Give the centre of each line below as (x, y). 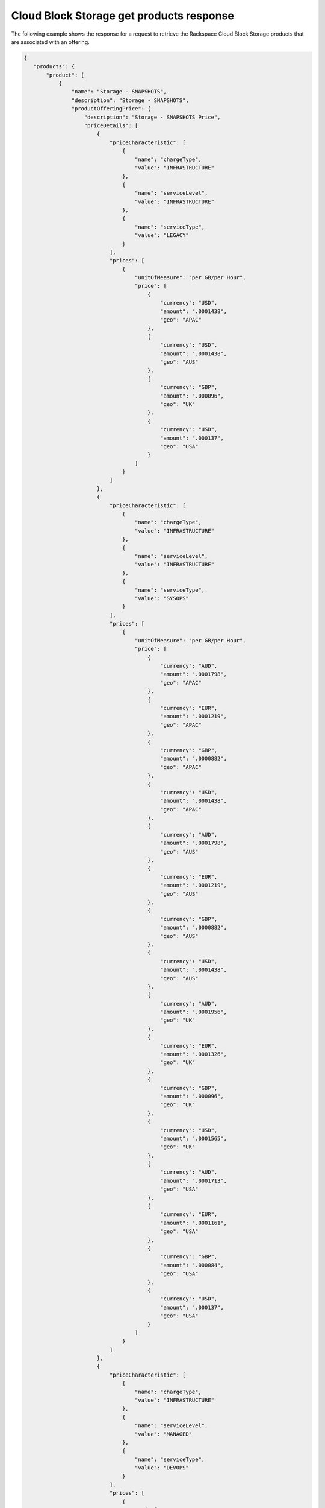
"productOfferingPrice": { (111, 109)
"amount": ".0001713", (194, 1180)
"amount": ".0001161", (194, 1223)
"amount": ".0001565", (194, 1138)
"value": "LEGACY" (162, 236)
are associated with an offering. (50, 42)
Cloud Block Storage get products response (122, 16)
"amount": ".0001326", (194, 1054)
